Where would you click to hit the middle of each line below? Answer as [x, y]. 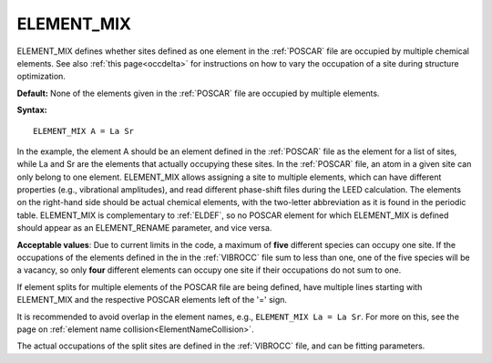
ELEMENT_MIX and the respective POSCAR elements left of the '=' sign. [152, 300]
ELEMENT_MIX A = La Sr [84, 131]
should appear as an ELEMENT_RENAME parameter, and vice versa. [144, 228]
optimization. [41, 77]
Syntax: [32, 110]
